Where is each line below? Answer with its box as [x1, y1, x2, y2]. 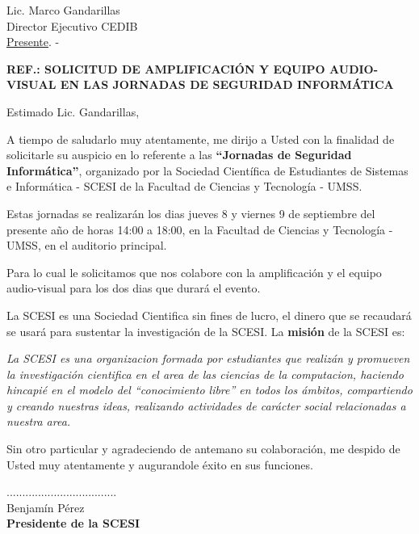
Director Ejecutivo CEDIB [6, 17, 138, 34]
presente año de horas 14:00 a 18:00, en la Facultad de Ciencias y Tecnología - [6, 221, 393, 238]
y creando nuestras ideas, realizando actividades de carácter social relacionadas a [6, 397, 406, 414]
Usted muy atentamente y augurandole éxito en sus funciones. [6, 456, 313, 473]
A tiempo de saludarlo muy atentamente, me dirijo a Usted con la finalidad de [6, 130, 395, 147]
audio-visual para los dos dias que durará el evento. [6, 280, 261, 296]
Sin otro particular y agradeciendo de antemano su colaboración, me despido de [6, 440, 400, 457]
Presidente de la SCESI [6, 515, 140, 532]
